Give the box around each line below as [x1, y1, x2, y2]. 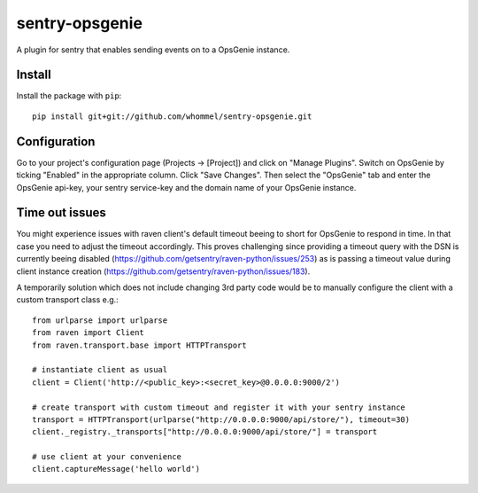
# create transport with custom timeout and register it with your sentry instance [32, 402, 406, 412]
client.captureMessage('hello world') [32, 464, 201, 474]
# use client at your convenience [32, 452, 181, 462]
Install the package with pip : [16, 90, 122, 101]
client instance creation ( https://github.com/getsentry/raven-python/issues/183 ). [16, 266, 311, 277]
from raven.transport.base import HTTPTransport [32, 340, 247, 350]
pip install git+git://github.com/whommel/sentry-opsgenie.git [32, 111, 312, 121]
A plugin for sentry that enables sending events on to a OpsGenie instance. [16, 44, 290, 55]
